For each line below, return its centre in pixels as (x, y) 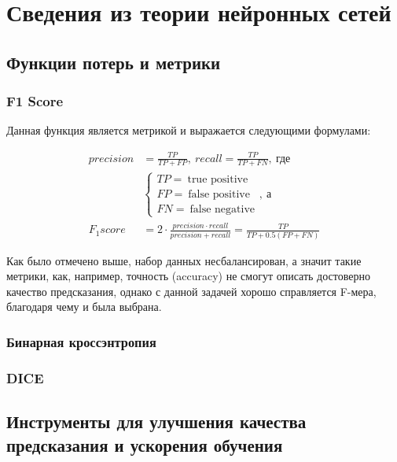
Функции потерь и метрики (114, 62)
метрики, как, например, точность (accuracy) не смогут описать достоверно (188, 276)
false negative (222, 209)
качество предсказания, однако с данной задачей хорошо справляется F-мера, (191, 291)
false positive (219, 194)
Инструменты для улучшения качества (156, 421)
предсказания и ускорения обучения (145, 444)
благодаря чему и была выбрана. (84, 307)
